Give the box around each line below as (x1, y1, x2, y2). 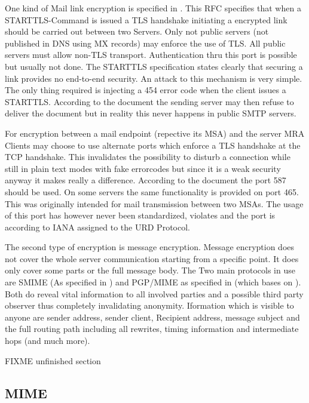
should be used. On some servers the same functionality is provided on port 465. (5, 185, 299, 198)
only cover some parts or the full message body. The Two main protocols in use (5, 264, 295, 276)
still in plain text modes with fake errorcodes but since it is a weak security (5, 162, 281, 174)
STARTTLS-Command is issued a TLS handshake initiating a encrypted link (5, 13, 287, 26)
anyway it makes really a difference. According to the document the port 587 (5, 174, 286, 186)
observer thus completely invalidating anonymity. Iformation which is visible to (5, 299, 294, 312)
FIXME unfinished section (5, 354, 101, 367)
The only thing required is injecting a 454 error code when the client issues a (5, 84, 286, 96)
